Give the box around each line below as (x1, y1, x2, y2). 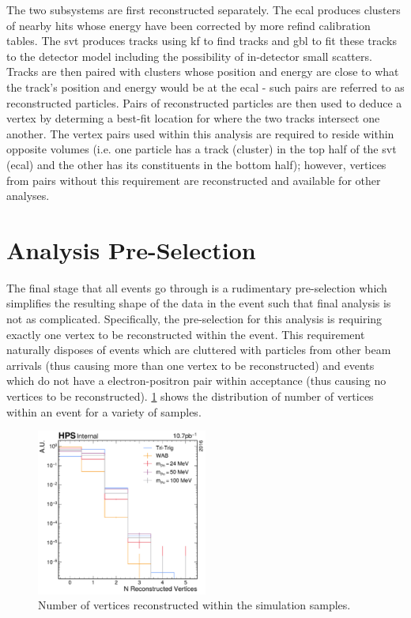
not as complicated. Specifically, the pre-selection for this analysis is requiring (6, 311, 383, 327)
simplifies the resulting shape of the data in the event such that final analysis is (6, 295, 391, 311)
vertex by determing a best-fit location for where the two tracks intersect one (6, 110, 380, 126)
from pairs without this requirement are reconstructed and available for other (6, 171, 381, 188)
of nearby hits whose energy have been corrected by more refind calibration (6, 17, 371, 33)
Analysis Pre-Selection (6, 233, 256, 266)
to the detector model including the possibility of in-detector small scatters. (6, 47, 372, 64)
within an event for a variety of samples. (6, 403, 202, 420)
